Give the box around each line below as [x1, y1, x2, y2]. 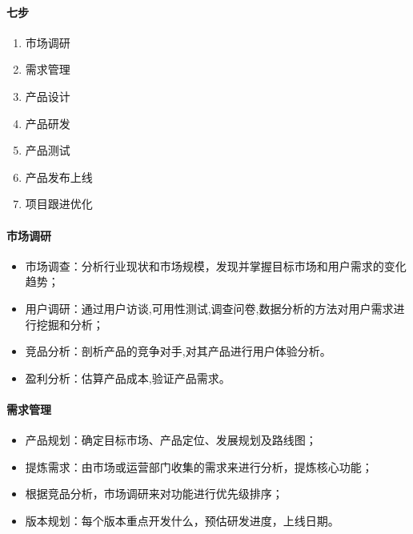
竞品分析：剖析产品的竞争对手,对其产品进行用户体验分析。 [25, 343, 331, 359]
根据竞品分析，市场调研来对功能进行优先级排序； [25, 485, 283, 502]
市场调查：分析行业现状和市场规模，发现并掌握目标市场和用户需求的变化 [25, 257, 407, 274]
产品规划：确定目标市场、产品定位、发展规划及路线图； [25, 432, 317, 448]
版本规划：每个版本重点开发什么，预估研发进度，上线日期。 [25, 512, 339, 528]
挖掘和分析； [36, 315, 104, 332]
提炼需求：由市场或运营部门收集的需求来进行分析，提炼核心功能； [25, 458, 373, 475]
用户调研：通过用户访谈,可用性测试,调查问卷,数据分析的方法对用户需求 [25, 299, 394, 316]
